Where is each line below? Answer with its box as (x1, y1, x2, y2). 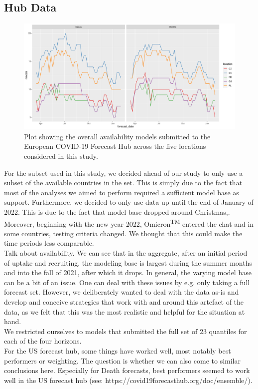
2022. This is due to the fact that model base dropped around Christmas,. (4, 206, 230, 217)
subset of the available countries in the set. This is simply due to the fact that (4, 177, 243, 188)
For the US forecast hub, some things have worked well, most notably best (4, 345, 231, 356)
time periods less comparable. (4, 238, 94, 248)
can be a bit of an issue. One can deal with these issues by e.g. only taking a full (4, 277, 250, 287)
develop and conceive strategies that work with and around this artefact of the (4, 296, 244, 307)
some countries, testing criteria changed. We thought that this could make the (4, 228, 243, 238)
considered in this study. (24, 150, 98, 161)
